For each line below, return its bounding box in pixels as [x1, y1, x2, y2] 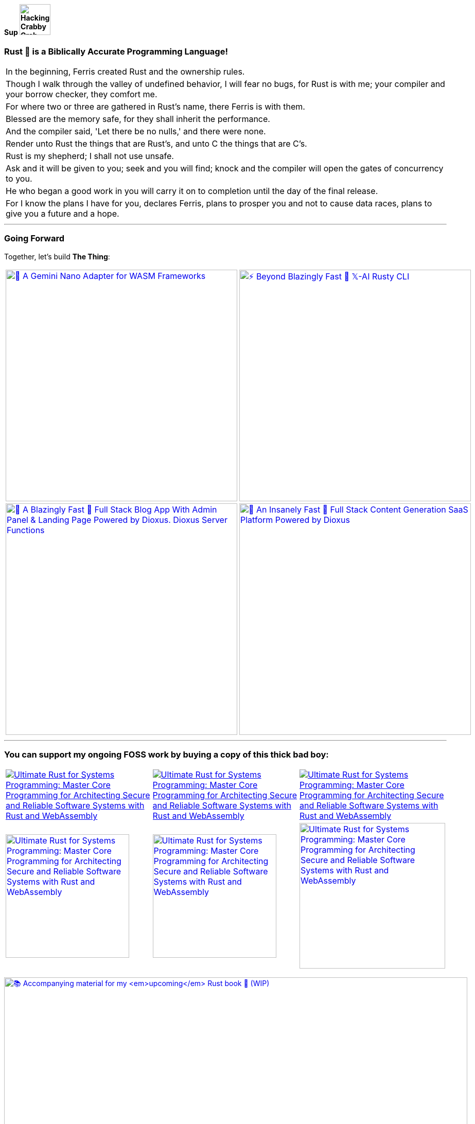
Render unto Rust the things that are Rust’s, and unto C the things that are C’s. [6, 138, 307, 149]
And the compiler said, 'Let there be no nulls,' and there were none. [6, 126, 266, 136]
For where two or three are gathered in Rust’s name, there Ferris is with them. [6, 101, 305, 112]
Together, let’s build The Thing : [4, 252, 110, 261]
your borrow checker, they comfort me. [6, 89, 157, 99]
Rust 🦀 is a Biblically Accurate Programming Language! [4, 46, 228, 57]
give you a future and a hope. [6, 208, 119, 219]
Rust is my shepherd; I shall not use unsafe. [6, 150, 174, 161]
